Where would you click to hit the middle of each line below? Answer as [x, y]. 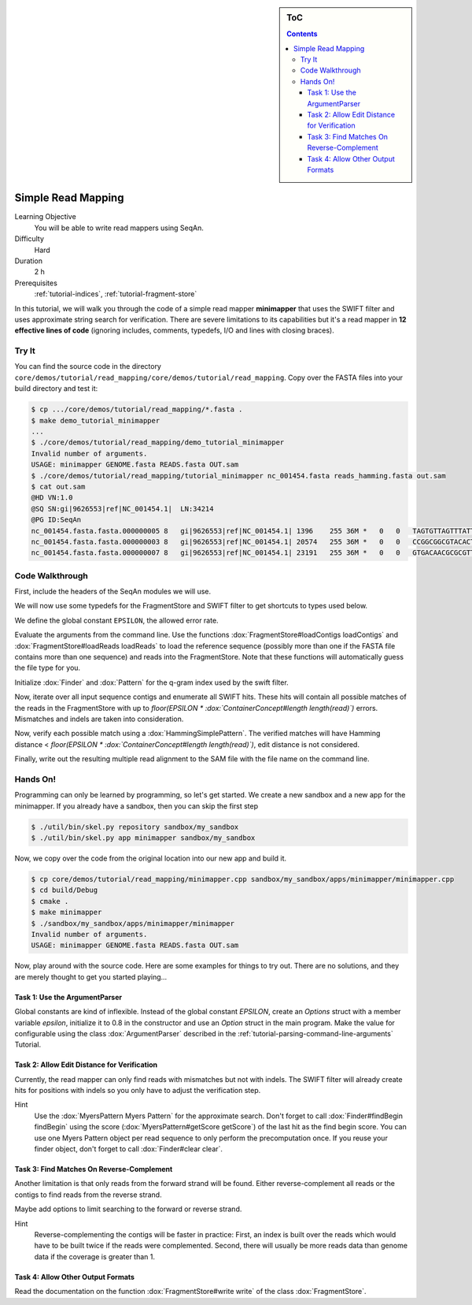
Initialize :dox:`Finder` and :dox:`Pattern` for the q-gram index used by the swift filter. [151, 682]
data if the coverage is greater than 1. [95, 1256]
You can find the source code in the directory [88, 366]
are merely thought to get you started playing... [91, 976]
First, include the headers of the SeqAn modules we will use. [113, 592]
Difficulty [29, 239]
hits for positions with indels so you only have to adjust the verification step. [138, 1091]
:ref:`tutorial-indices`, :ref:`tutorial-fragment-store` [116, 294]
